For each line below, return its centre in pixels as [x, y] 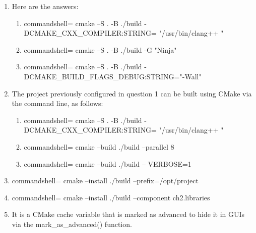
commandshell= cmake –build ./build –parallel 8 [99, 146]
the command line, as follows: [57, 103]
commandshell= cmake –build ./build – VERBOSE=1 [108, 163]
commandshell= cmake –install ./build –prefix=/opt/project [105, 181]
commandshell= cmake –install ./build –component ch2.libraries [111, 197]
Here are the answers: [45, 6]
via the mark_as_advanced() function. [72, 224]
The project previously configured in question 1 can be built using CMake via [132, 93]
